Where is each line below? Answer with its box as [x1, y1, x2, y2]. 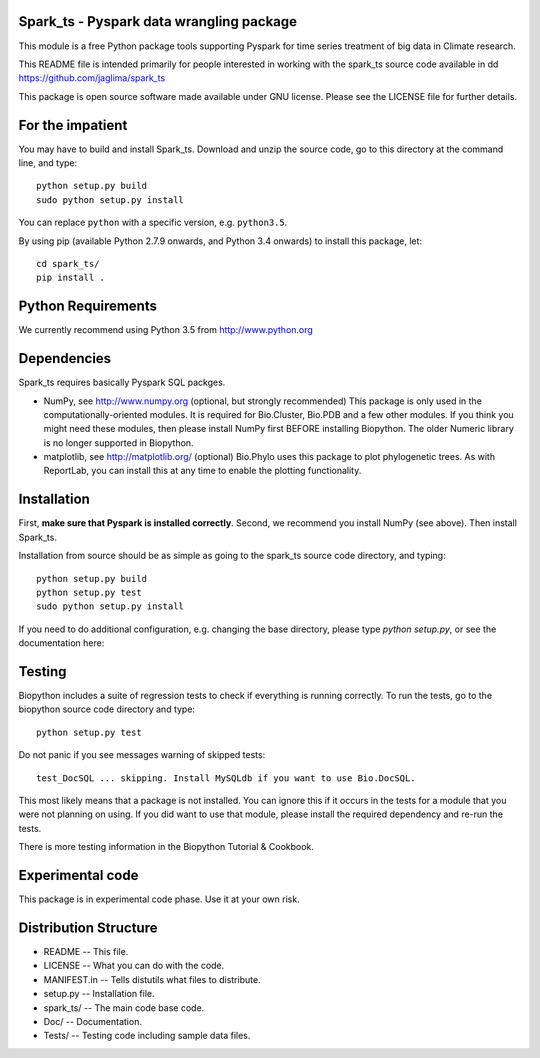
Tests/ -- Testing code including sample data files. [43, 1030, 251, 1042]
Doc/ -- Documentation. [43, 1015, 142, 1027]
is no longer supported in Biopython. [43, 436, 194, 449]
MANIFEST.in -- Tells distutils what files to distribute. [43, 973, 261, 985]
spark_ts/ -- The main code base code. [43, 1001, 205, 1014]
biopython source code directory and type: [18, 703, 195, 715]
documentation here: [18, 637, 105, 649]
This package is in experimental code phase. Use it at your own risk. [18, 893, 300, 905]
